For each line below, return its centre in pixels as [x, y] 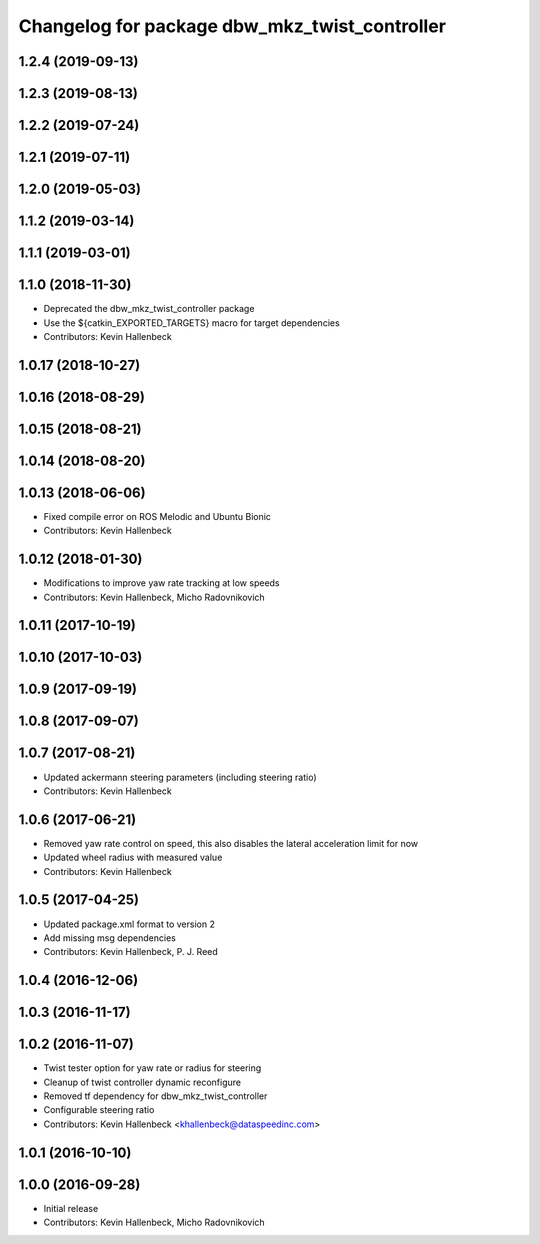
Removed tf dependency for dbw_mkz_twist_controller [155, 1096]
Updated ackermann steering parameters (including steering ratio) [180, 777]
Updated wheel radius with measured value [133, 857]
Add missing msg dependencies [110, 937]
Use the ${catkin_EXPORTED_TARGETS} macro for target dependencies [191, 322]
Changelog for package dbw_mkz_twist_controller [232, 26]
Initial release [71, 1208]
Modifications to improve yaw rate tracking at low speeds [161, 583]
